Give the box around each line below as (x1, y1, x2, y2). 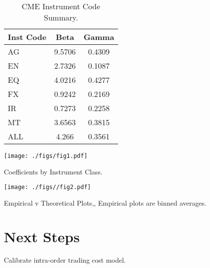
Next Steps (4, 226, 80, 246)
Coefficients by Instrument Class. (4, 166, 103, 176)
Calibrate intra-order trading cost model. (4, 254, 126, 265)
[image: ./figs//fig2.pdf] (4, 184, 91, 191)
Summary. (44, 12, 78, 23)
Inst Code (8, 31, 47, 42)
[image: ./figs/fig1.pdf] (4, 153, 87, 159)
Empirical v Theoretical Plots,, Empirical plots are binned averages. (4, 197, 207, 208)
